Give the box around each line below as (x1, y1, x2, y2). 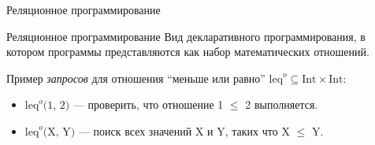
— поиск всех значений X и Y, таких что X (78, 122, 290, 139)
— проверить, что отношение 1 (72, 96, 224, 113)
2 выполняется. (245, 96, 318, 113)
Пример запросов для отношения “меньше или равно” (6, 69, 265, 86)
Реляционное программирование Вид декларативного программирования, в (6, 28, 366, 44)
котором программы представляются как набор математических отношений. (6, 43, 369, 60)
